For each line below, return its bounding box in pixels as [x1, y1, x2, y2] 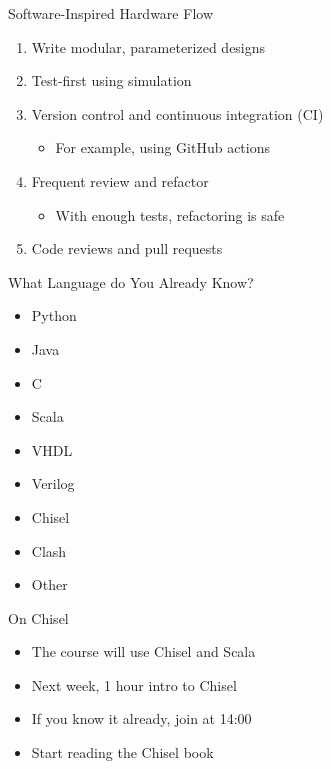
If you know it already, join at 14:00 [31, 708, 252, 729]
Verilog [31, 473, 75, 494]
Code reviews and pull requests [31, 238, 223, 259]
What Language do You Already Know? [8, 271, 254, 292]
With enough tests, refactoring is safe [55, 204, 285, 225]
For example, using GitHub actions [55, 137, 270, 158]
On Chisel [8, 607, 69, 628]
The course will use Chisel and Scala [31, 641, 256, 662]
